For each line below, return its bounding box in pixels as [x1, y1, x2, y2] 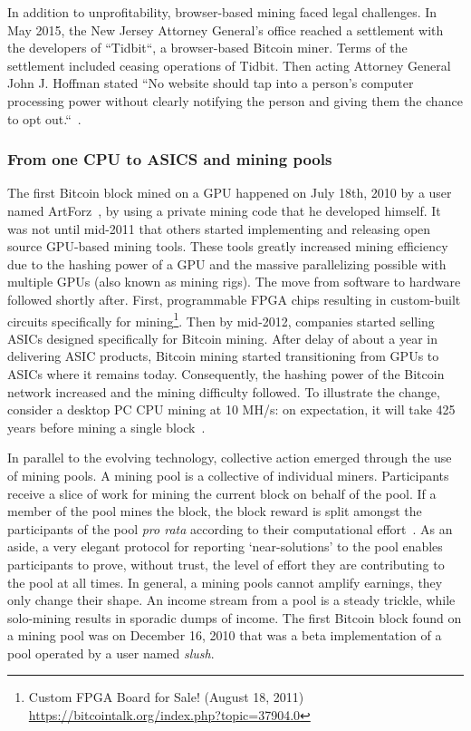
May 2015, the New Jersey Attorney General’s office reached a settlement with [7, 20, 444, 39]
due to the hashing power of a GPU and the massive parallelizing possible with [7, 254, 447, 273]
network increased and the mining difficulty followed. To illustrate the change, [7, 382, 440, 401]
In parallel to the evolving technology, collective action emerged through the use [7, 448, 452, 467]
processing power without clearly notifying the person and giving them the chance [7, 91, 463, 110]
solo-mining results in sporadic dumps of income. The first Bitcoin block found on [7, 608, 462, 627]
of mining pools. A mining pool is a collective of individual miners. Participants [7, 465, 449, 484]
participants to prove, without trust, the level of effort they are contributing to [7, 554, 445, 573]
